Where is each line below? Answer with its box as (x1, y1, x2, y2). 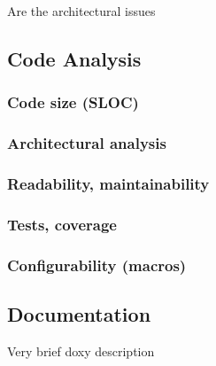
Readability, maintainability (7, 172, 210, 194)
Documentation (7, 300, 151, 327)
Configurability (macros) (7, 253, 187, 276)
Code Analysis (7, 44, 142, 72)
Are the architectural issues (7, 2, 156, 19)
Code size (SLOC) (7, 91, 139, 113)
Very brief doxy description (7, 341, 155, 360)
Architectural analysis (7, 132, 166, 154)
